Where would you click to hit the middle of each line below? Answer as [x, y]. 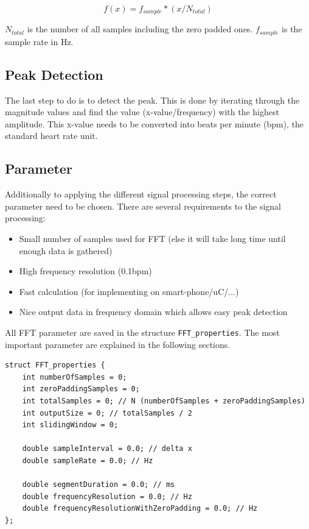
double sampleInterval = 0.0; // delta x [107, 449]
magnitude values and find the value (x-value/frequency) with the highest [142, 112]
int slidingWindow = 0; [70, 425]
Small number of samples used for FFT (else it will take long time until [152, 239]
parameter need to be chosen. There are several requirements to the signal [143, 206]
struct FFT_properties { [55, 365]
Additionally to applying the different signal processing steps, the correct [141, 194]
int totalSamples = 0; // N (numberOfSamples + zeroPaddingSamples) [164, 401]
